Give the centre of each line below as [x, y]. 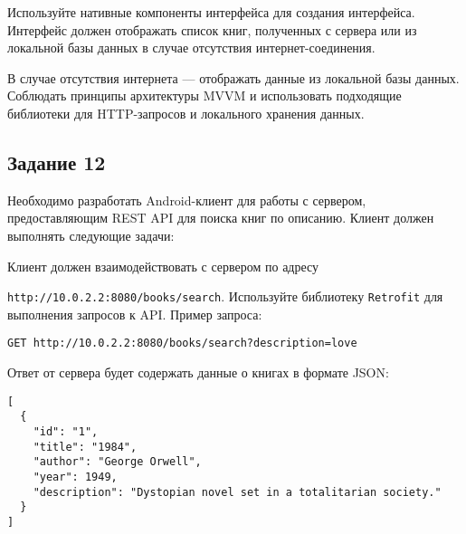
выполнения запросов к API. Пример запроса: [135, 314]
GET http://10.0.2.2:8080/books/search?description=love [182, 343]
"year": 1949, [75, 477]
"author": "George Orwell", [117, 462]
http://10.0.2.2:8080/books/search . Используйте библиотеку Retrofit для [225, 296]
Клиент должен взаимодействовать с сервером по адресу [163, 266]
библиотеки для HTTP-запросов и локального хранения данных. [186, 113]
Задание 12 [57, 162]
